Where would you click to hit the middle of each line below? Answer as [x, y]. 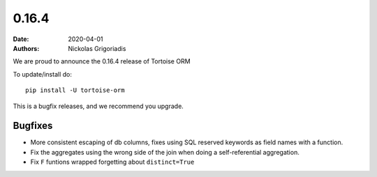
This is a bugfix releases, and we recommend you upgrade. [98, 106]
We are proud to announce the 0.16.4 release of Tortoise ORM [102, 61]
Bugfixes [33, 126]
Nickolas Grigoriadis [97, 48]
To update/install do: [43, 74]
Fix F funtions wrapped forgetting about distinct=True [112, 162]
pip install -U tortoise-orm [75, 90]
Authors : [26, 48]
